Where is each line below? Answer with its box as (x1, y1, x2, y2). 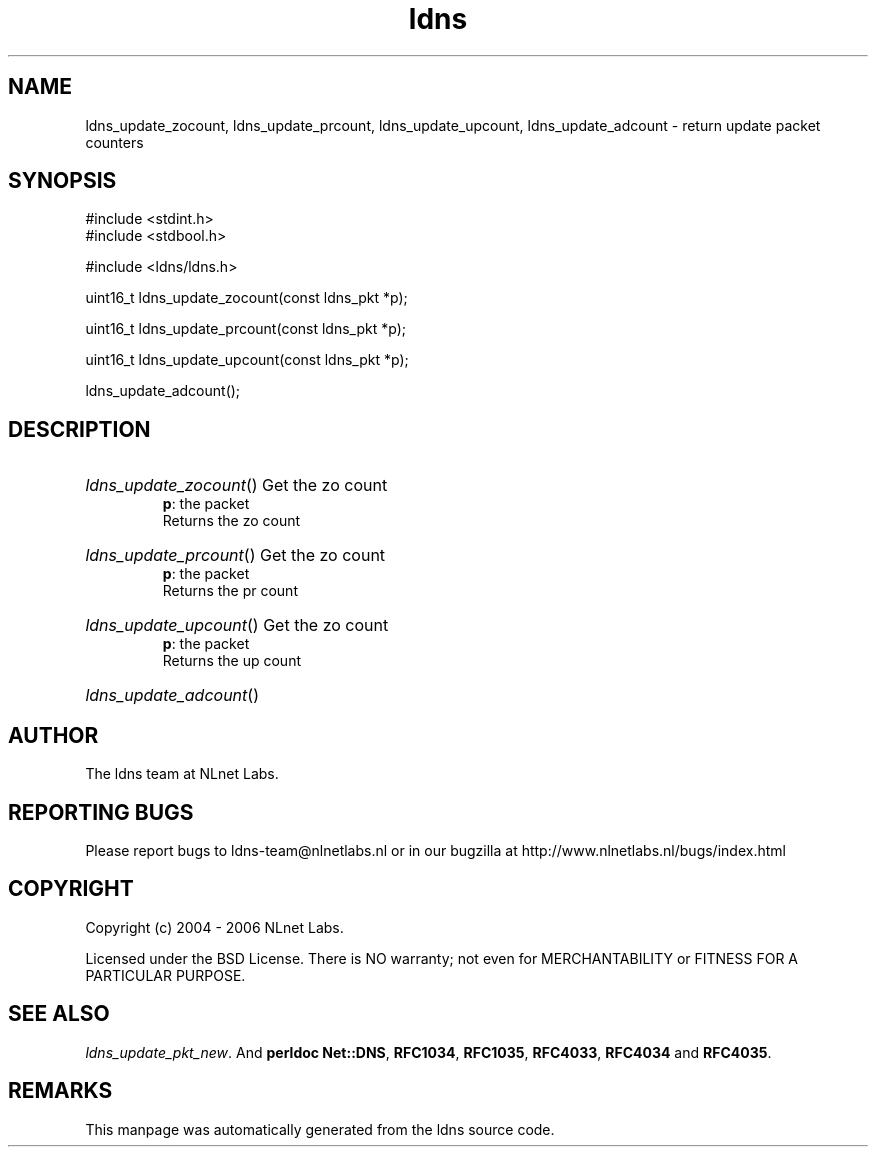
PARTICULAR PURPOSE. (85, 966, 246, 984)
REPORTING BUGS (8, 799, 194, 825)
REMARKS (8, 1078, 113, 1104)
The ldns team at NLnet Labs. (85, 765, 279, 783)
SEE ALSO (8, 1001, 110, 1027)
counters (85, 133, 144, 151)
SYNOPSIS (8, 168, 117, 194)
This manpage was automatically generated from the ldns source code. (85, 1120, 555, 1138)
